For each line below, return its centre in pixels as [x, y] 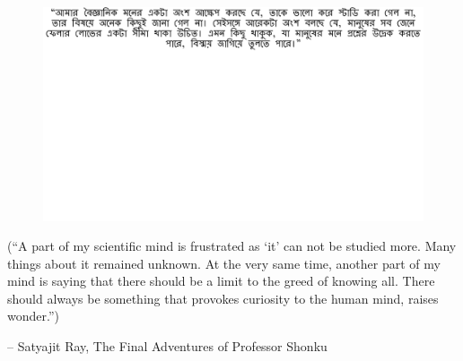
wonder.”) [33, 316]
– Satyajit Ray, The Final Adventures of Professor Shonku [167, 346]
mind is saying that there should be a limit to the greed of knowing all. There [221, 281]
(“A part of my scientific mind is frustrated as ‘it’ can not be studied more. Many [232, 246]
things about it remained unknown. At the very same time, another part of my [224, 263]
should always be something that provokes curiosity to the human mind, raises [223, 298]
